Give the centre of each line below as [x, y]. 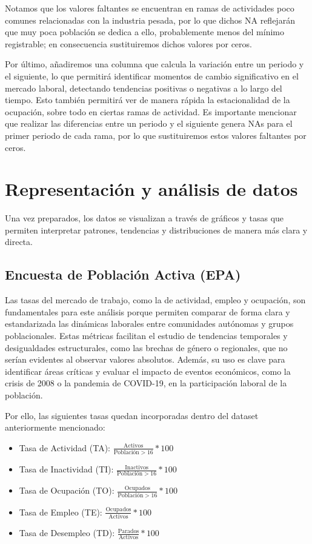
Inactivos [137, 467]
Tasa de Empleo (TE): [61, 512]
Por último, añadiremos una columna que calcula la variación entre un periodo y [154, 64]
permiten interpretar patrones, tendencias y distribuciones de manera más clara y [156, 230]
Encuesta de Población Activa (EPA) [123, 274]
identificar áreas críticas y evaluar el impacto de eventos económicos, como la [148, 371]
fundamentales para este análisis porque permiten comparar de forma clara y [148, 311]
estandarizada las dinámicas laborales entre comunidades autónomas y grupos [149, 324]
